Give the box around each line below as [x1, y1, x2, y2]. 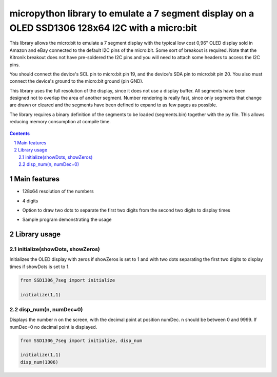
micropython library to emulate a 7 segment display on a [9, 8, 254, 19]
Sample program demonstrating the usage [22, 216, 112, 223]
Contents [9, 130, 30, 136]
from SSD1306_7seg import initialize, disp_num [20, 337, 142, 344]
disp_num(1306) [20, 359, 58, 365]
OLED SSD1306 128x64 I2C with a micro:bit [9, 22, 197, 33]
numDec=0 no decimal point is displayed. [9, 324, 97, 330]
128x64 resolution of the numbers [22, 188, 94, 195]
